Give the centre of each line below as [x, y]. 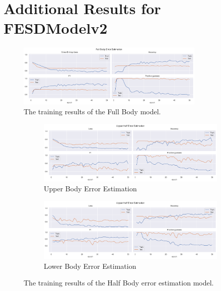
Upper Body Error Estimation [90, 189]
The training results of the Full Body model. [92, 112]
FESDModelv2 [56, 28]
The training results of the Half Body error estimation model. [119, 283]
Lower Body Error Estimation [90, 266]
